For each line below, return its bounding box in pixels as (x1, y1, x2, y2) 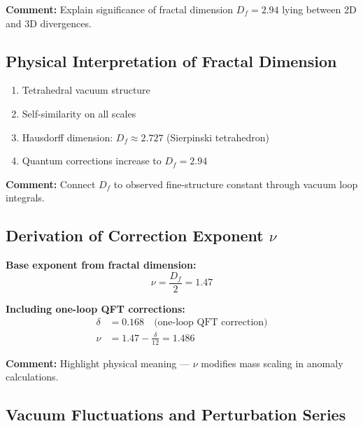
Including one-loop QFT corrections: (6, 301, 185, 315)
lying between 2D (282, 2, 357, 16)
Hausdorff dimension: (22, 129, 113, 144)
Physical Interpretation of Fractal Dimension (6, 50, 337, 71)
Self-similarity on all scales (22, 106, 136, 120)
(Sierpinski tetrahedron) (166, 129, 269, 144)
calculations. (6, 369, 59, 384)
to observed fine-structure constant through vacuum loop (113, 176, 358, 191)
